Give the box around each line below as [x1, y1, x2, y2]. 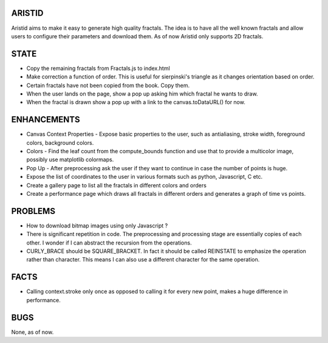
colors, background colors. [26, 139, 94, 146]
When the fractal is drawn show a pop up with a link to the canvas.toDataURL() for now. [26, 99, 245, 106]
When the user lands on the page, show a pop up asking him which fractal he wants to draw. [26, 90, 258, 97]
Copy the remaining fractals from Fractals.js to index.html [26, 64, 170, 72]
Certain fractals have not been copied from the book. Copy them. [26, 81, 190, 89]
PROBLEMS [11, 206, 56, 216]
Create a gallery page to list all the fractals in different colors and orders [26, 181, 207, 189]
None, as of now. [11, 328, 54, 336]
